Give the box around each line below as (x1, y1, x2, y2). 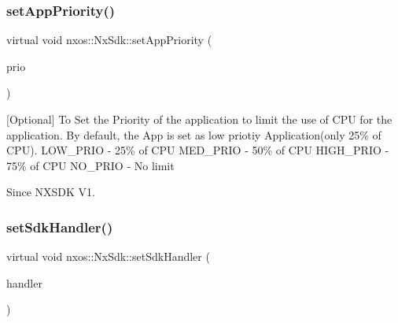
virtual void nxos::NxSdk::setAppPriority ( (6, 32, 212, 48)
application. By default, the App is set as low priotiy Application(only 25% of (6, 126, 381, 143)
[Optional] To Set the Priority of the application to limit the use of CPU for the (6, 111, 392, 127)
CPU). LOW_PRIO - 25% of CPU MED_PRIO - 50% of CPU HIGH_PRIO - (6, 142, 389, 158)
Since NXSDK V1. (6, 184, 95, 200)
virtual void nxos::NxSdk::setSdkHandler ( (6, 248, 210, 265)
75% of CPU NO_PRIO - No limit (6, 157, 175, 173)
